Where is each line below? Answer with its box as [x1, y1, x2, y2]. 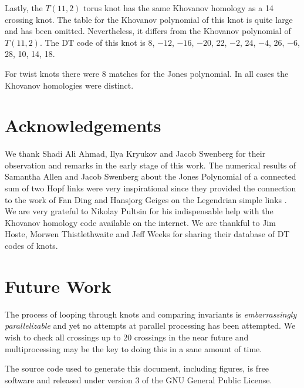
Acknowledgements [5, 113, 161, 137]
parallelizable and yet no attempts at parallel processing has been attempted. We [5, 319, 296, 332]
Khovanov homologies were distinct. [5, 79, 134, 91]
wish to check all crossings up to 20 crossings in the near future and [5, 330, 249, 343]
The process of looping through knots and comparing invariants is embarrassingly [5, 308, 297, 320]
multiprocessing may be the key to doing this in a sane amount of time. [5, 342, 262, 355]
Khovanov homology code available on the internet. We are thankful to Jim [5, 216, 276, 228]
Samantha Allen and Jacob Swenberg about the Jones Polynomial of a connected [5, 170, 296, 183]
